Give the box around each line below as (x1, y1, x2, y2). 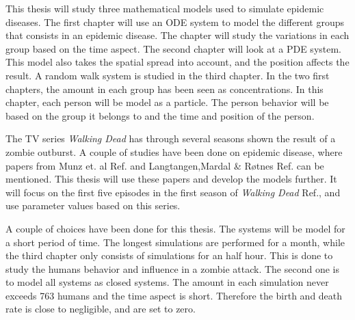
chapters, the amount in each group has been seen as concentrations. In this (5, 81, 324, 96)
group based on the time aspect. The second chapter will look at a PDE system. (5, 41, 342, 55)
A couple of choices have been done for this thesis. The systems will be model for (5, 221, 345, 235)
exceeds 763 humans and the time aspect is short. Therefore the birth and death (5, 288, 343, 302)
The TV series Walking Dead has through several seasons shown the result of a (5, 131, 336, 146)
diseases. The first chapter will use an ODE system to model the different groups (5, 14, 344, 29)
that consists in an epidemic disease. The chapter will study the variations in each (5, 28, 350, 42)
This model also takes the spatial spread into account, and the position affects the (5, 55, 350, 69)
